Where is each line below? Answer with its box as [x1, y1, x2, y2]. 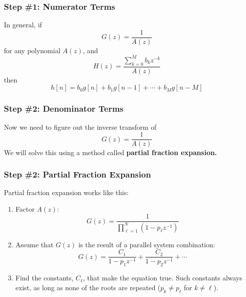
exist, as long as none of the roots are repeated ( [15, 282, 161, 292]
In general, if [4, 20, 42, 30]
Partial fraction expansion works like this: [4, 187, 129, 198]
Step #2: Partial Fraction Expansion [4, 168, 151, 180]
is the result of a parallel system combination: [78, 239, 215, 249]
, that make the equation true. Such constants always [82, 273, 243, 283]
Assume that [15, 239, 54, 249]
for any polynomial [4, 45, 61, 55]
